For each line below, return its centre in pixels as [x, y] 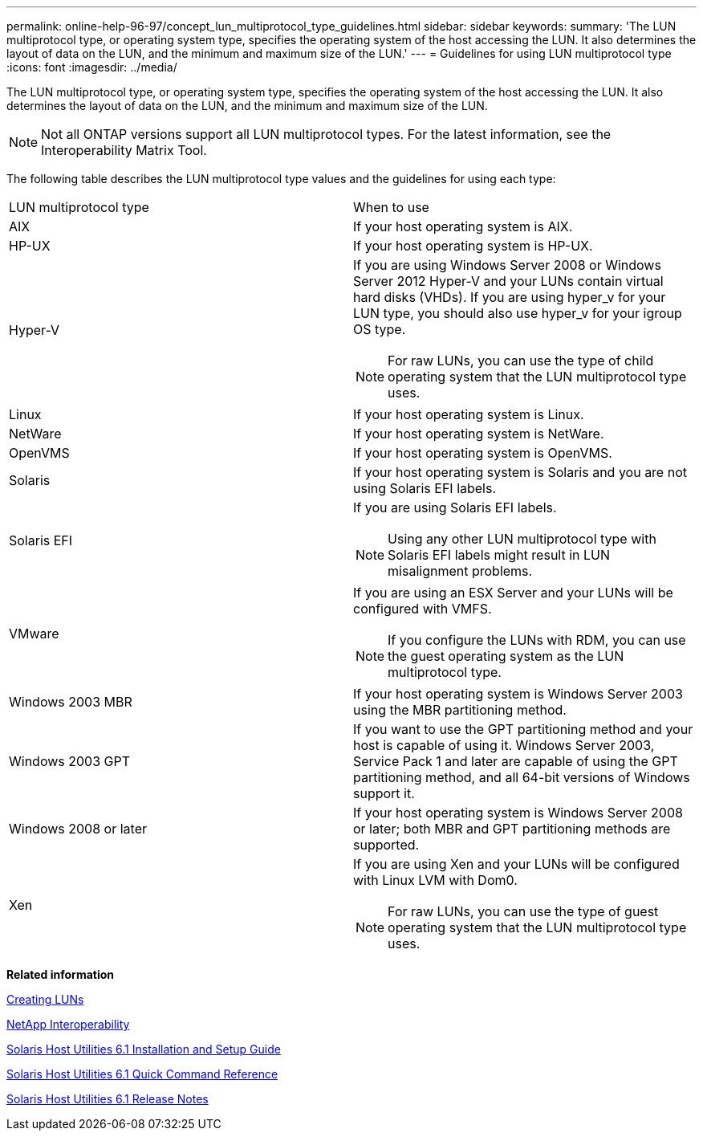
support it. [384, 793]
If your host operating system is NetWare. [479, 434]
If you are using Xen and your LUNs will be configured [516, 864]
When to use [391, 207]
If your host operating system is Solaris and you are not [520, 472]
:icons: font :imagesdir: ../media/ [92, 67]
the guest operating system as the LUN [506, 656]
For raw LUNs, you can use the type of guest [523, 911]
